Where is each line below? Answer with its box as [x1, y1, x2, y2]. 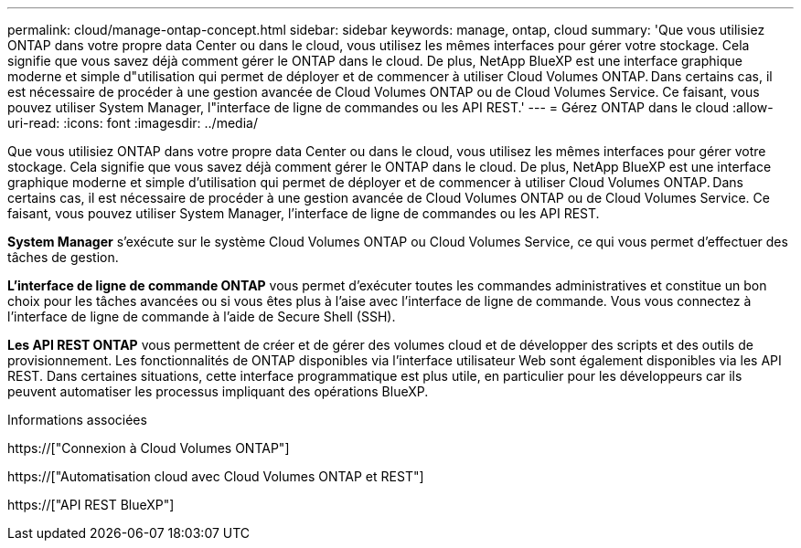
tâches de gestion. [7, 249, 119, 265]
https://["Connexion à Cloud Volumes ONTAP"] [7, 440, 290, 456]
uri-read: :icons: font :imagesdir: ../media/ [7, 115, 258, 131]
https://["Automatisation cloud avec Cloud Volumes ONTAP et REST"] [7, 469, 424, 484]
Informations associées [7, 412, 147, 427]
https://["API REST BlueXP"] [7, 497, 175, 512]
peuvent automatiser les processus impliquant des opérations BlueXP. [7, 384, 429, 399]
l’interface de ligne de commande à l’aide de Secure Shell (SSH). [7, 309, 396, 324]
